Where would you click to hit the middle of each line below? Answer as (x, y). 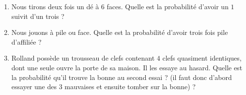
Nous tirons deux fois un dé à (55, 6)
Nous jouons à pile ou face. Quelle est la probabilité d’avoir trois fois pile (120, 32)
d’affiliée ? (26, 41)
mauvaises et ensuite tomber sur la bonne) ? (130, 87)
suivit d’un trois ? (38, 16)
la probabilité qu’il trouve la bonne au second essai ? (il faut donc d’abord (122, 77)
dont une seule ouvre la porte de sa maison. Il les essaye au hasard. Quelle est (127, 67)
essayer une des (34, 87)
